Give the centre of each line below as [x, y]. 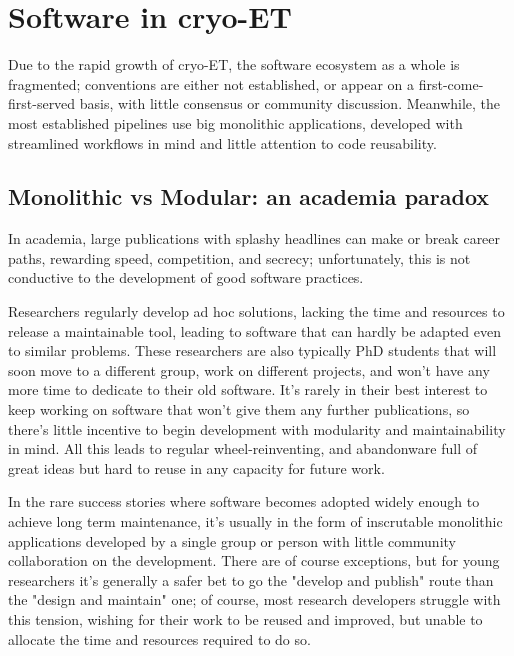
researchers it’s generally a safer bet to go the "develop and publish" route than [251, 579]
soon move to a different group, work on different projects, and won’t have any [249, 369]
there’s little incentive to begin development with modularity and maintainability [257, 428]
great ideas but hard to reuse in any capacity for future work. [196, 467]
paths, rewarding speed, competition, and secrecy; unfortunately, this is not [239, 257]
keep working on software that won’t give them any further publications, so [239, 409]
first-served [42, 103]
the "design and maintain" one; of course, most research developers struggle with [254, 599]
